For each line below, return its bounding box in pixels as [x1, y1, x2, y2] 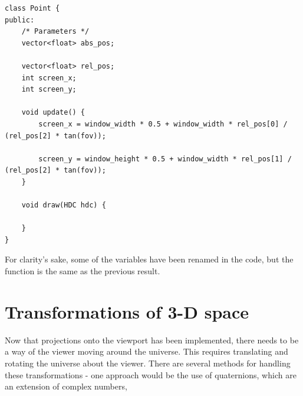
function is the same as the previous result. [5, 265, 160, 277]
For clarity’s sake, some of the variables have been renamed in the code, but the [5, 253, 294, 265]
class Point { [5, 4, 60, 12]
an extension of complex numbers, [5, 380, 127, 392]
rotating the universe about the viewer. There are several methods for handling [5, 356, 291, 369]
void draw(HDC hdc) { [21, 201, 106, 210]
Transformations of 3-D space [5, 299, 249, 323]
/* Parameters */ [21, 27, 90, 36]
